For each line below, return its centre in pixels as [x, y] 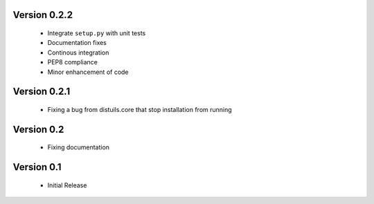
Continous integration [78, 53]
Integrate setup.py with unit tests [97, 33]
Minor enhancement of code [88, 72]
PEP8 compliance [73, 62]
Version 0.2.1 [42, 92]
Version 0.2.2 [43, 15]
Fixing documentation [79, 147]
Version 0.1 [37, 167]
